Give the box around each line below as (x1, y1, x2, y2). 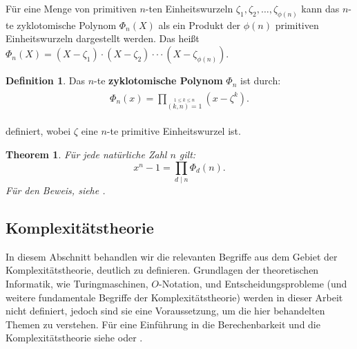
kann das (301, 1, 340, 15)
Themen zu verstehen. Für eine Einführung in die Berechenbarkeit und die (6, 317, 320, 331)
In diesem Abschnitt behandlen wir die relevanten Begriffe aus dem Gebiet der (6, 249, 338, 263)
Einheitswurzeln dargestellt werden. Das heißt (6, 31, 200, 46)
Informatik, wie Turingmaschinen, (6, 276, 148, 290)
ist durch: (240, 73, 281, 88)
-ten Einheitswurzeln (145, 1, 233, 15)
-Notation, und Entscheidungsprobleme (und (159, 276, 347, 290)
